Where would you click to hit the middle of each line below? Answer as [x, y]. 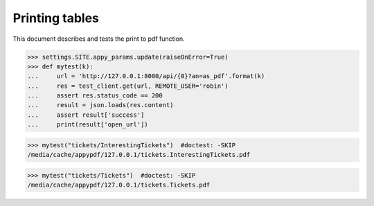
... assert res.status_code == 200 [95, 96]
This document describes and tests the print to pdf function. [99, 39]
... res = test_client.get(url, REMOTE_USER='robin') [128, 86]
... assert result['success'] [86, 115]
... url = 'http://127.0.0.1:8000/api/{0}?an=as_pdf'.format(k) [146, 76]
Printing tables [56, 18]
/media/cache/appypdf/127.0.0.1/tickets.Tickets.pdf [119, 185]
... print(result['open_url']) [88, 125]
